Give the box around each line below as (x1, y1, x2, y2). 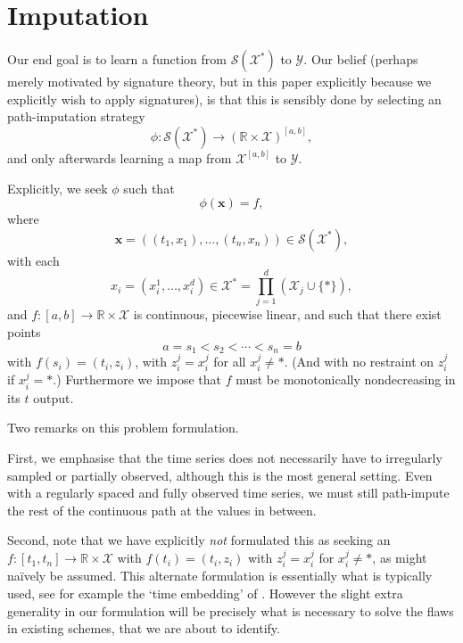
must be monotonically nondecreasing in (236, 370, 456, 389)
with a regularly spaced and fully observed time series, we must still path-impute (7, 483, 450, 502)
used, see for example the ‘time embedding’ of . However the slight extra (7, 584, 403, 603)
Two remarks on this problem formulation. (7, 418, 239, 437)
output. (33, 388, 74, 407)
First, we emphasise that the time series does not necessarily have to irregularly (7, 449, 442, 467)
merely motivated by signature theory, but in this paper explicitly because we (7, 72, 432, 91)
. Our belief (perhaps (303, 50, 418, 69)
